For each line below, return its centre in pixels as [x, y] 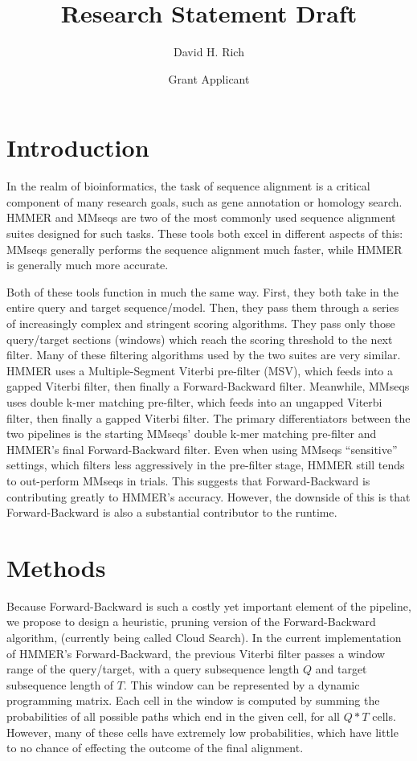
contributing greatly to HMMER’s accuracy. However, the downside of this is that [208, 496]
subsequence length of [60, 684]
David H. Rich [209, 52]
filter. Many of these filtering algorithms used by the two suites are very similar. [204, 355]
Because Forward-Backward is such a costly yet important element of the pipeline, [209, 606]
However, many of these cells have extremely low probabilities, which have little [202, 732]
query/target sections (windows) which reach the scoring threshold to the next [200, 339]
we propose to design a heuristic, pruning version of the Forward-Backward [191, 622]
